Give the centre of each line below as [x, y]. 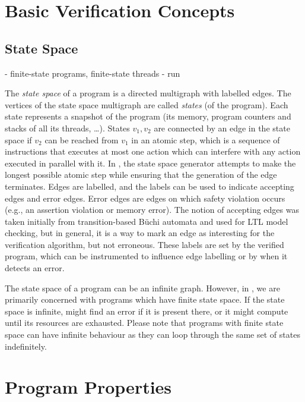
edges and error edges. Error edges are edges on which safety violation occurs [145, 198]
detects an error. [35, 268]
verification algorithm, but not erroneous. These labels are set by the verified [144, 244]
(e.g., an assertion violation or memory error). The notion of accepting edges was [152, 210]
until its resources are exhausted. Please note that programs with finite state [144, 323]
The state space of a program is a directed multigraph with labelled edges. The [148, 93]
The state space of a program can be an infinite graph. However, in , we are [142, 288]
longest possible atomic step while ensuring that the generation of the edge [141, 175]
